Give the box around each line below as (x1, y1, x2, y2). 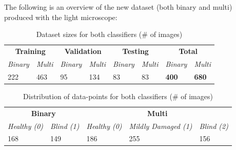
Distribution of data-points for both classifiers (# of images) (23, 90, 213, 101)
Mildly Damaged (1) (129, 120, 192, 131)
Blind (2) (199, 120, 228, 131)
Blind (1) (50, 120, 80, 131)
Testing (122, 46, 149, 57)
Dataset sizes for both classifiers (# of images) (36, 29, 183, 40)
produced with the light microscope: (4, 11, 117, 22)
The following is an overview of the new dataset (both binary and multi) (4, 2, 232, 12)
